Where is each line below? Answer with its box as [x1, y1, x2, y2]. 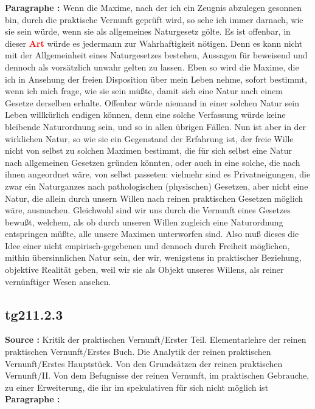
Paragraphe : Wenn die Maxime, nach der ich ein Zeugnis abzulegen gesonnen [5, 1, 302, 13]
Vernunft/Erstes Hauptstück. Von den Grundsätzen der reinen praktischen [5, 357, 283, 369]
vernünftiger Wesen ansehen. [5, 275, 111, 287]
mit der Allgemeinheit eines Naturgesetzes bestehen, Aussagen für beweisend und [5, 49, 308, 61]
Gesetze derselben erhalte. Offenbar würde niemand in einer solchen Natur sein [5, 96, 300, 109]
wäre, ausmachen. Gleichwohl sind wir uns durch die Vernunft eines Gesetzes [5, 204, 291, 216]
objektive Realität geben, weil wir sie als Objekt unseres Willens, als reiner [5, 263, 284, 276]
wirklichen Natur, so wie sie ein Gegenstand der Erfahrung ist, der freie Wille [5, 132, 294, 145]
